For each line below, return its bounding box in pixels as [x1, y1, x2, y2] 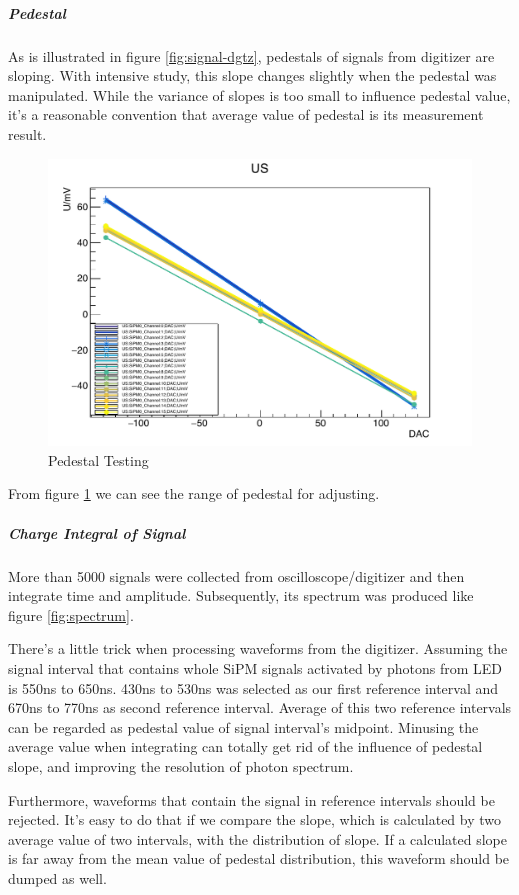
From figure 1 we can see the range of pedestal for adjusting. [8, 483, 380, 504]
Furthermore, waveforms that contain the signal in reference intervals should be [8, 789, 495, 810]
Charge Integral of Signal [8, 522, 186, 543]
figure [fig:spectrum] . [8, 604, 134, 625]
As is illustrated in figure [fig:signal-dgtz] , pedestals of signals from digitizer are [8, 45, 495, 66]
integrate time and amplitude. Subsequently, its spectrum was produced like [8, 585, 474, 606]
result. [8, 123, 47, 144]
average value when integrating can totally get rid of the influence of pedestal [8, 736, 483, 757]
